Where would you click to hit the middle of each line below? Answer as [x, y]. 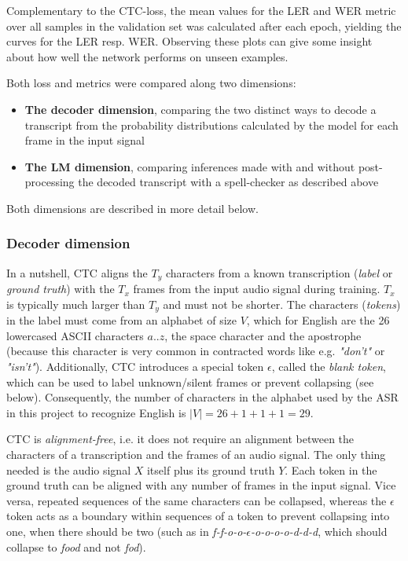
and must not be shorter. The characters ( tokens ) [282, 304]
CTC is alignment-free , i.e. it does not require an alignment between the [180, 439]
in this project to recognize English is [96, 412]
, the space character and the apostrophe [263, 335]
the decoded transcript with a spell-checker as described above [228, 182]
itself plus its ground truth [211, 469]
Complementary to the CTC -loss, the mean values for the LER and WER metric [201, 10]
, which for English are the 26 [318, 320]
